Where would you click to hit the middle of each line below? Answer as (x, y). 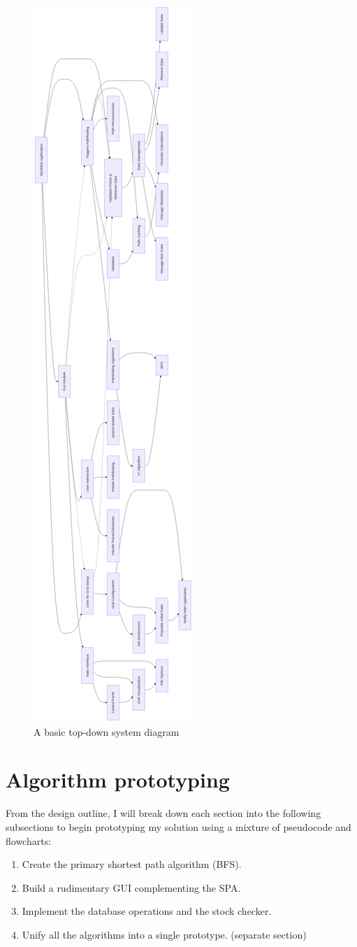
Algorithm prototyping (118, 779)
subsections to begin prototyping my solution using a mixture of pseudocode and (178, 826)
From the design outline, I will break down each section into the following (163, 813)
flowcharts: (29, 840)
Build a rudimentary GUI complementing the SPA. (131, 887)
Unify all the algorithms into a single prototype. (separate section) (164, 934)
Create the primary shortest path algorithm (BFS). (132, 864)
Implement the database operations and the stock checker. (147, 911)
